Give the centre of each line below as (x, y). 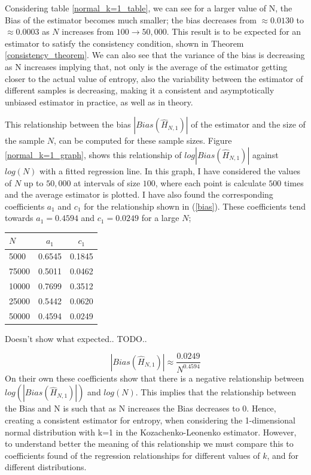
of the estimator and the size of (248, 124)
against (265, 154)
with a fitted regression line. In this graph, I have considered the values (170, 170)
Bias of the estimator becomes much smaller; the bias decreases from (131, 19)
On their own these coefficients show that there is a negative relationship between (155, 378)
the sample (25, 140)
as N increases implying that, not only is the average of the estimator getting (146, 66)
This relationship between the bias (68, 124)
